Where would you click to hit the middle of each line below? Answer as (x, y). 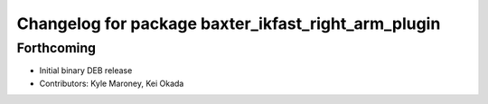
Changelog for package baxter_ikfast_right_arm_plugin (229, 24)
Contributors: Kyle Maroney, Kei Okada (112, 83)
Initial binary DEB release (86, 71)
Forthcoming (56, 48)
